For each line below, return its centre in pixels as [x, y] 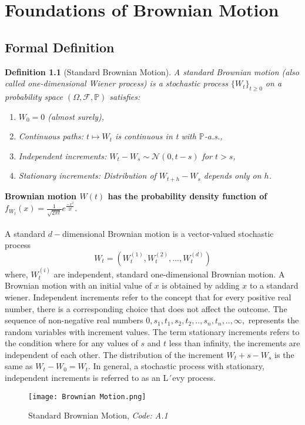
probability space [34, 96]
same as [19, 366]
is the [284, 354]
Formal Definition [60, 47]
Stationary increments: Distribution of [87, 175]
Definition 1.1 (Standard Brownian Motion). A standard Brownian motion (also [152, 71]
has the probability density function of [187, 195]
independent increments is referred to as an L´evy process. [110, 378]
